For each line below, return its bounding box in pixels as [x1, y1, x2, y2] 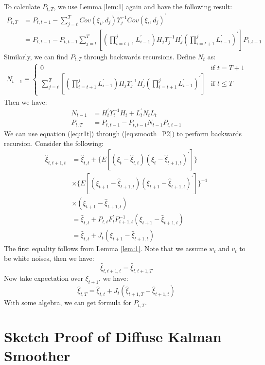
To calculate [4, 1, 40, 11]
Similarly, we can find [4, 51, 68, 61]
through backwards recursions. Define [84, 51, 195, 61]
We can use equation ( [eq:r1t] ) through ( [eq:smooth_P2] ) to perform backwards [4, 128, 242, 138]
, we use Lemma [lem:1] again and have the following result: [53, 1, 232, 11]
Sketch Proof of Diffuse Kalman [4, 326, 222, 346]
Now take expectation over [4, 273, 83, 283]
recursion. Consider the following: [4, 138, 104, 148]
